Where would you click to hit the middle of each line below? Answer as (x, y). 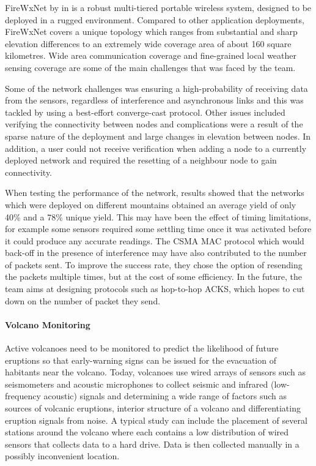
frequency (23, 396)
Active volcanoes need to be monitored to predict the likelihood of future (142, 348)
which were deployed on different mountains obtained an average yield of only (151, 204)
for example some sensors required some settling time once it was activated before (158, 229)
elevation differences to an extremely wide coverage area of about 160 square (148, 43)
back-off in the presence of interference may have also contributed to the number (156, 253)
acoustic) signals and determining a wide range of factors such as (165, 396)
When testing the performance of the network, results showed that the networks (155, 193)
